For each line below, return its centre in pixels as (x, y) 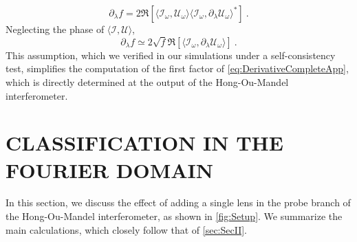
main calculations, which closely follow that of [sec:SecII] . (127, 229)
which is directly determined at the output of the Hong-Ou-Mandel (147, 81)
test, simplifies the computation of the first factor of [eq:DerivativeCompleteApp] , (177, 68)
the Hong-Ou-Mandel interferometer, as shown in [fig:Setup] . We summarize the (174, 216)
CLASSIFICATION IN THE (144, 143)
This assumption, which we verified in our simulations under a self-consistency (171, 55)
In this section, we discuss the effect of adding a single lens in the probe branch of (178, 202)
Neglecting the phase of (55, 29)
